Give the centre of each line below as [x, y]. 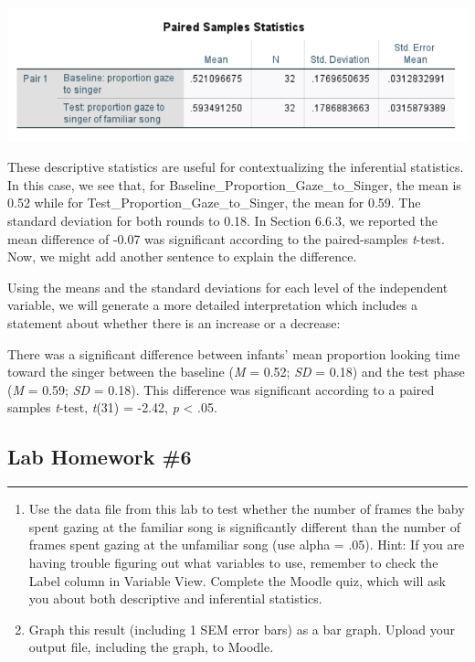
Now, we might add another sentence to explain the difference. [182, 256]
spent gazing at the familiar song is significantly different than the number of [244, 526]
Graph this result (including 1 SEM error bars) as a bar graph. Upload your [242, 629]
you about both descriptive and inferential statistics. [175, 598]
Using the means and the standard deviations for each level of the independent [228, 287]
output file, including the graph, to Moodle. [151, 647]
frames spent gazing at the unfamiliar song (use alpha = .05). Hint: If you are [247, 545]
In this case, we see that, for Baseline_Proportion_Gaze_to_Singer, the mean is [234, 184]
